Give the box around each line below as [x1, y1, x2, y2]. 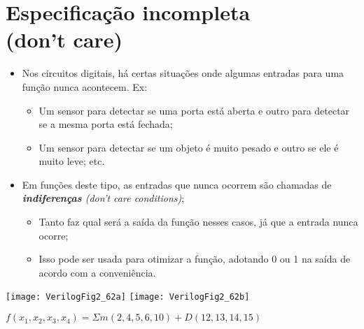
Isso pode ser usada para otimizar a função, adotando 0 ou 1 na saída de [38, 251, 351, 266]
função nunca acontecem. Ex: [22, 79, 148, 94]
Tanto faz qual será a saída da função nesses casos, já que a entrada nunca [38, 214, 358, 229]
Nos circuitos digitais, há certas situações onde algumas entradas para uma [22, 66, 344, 80]
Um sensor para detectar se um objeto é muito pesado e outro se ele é [38, 140, 339, 154]
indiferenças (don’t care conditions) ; [22, 191, 185, 205]
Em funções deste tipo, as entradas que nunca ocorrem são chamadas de [22, 177, 332, 191]
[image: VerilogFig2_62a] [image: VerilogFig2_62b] [6, 292, 250, 302]
